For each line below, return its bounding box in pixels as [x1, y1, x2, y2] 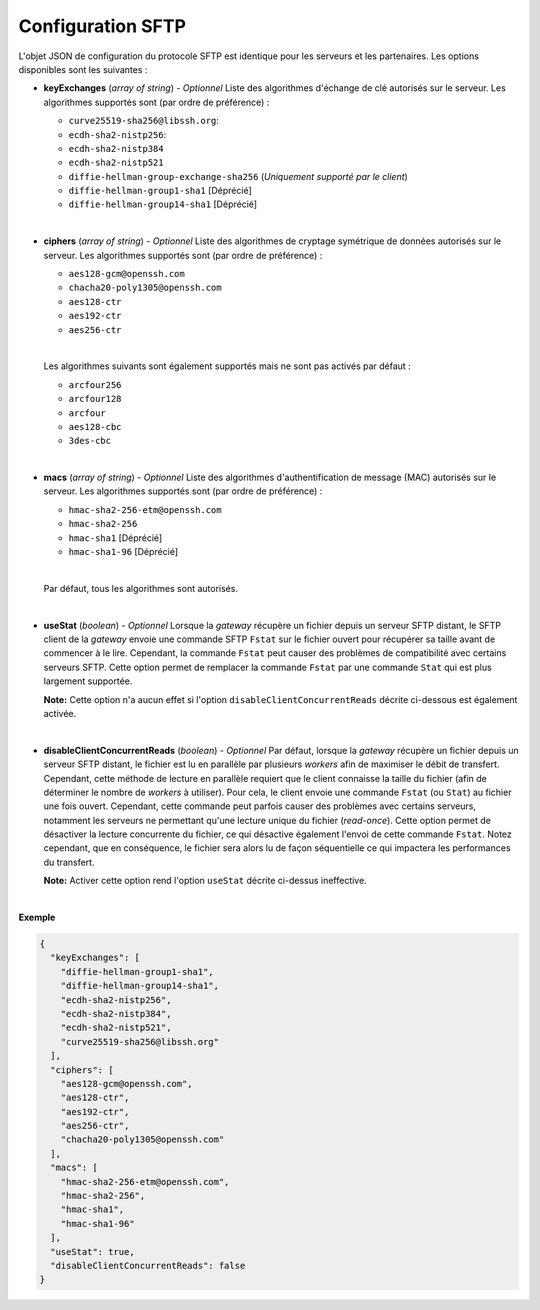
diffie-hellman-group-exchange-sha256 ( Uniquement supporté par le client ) [68, 170, 409, 182]
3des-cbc [68, 435, 112, 447]
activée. [43, 707, 77, 719]
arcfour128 [68, 393, 122, 405]
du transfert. [43, 856, 95, 868]
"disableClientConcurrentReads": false [50, 1260, 246, 1271]
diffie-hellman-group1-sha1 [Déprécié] [68, 185, 252, 197]
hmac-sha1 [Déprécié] [68, 531, 163, 544]
